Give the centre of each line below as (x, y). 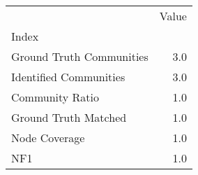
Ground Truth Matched (69, 117)
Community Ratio (55, 97)
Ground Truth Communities (80, 56)
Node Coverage (48, 138)
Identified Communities (68, 77)
